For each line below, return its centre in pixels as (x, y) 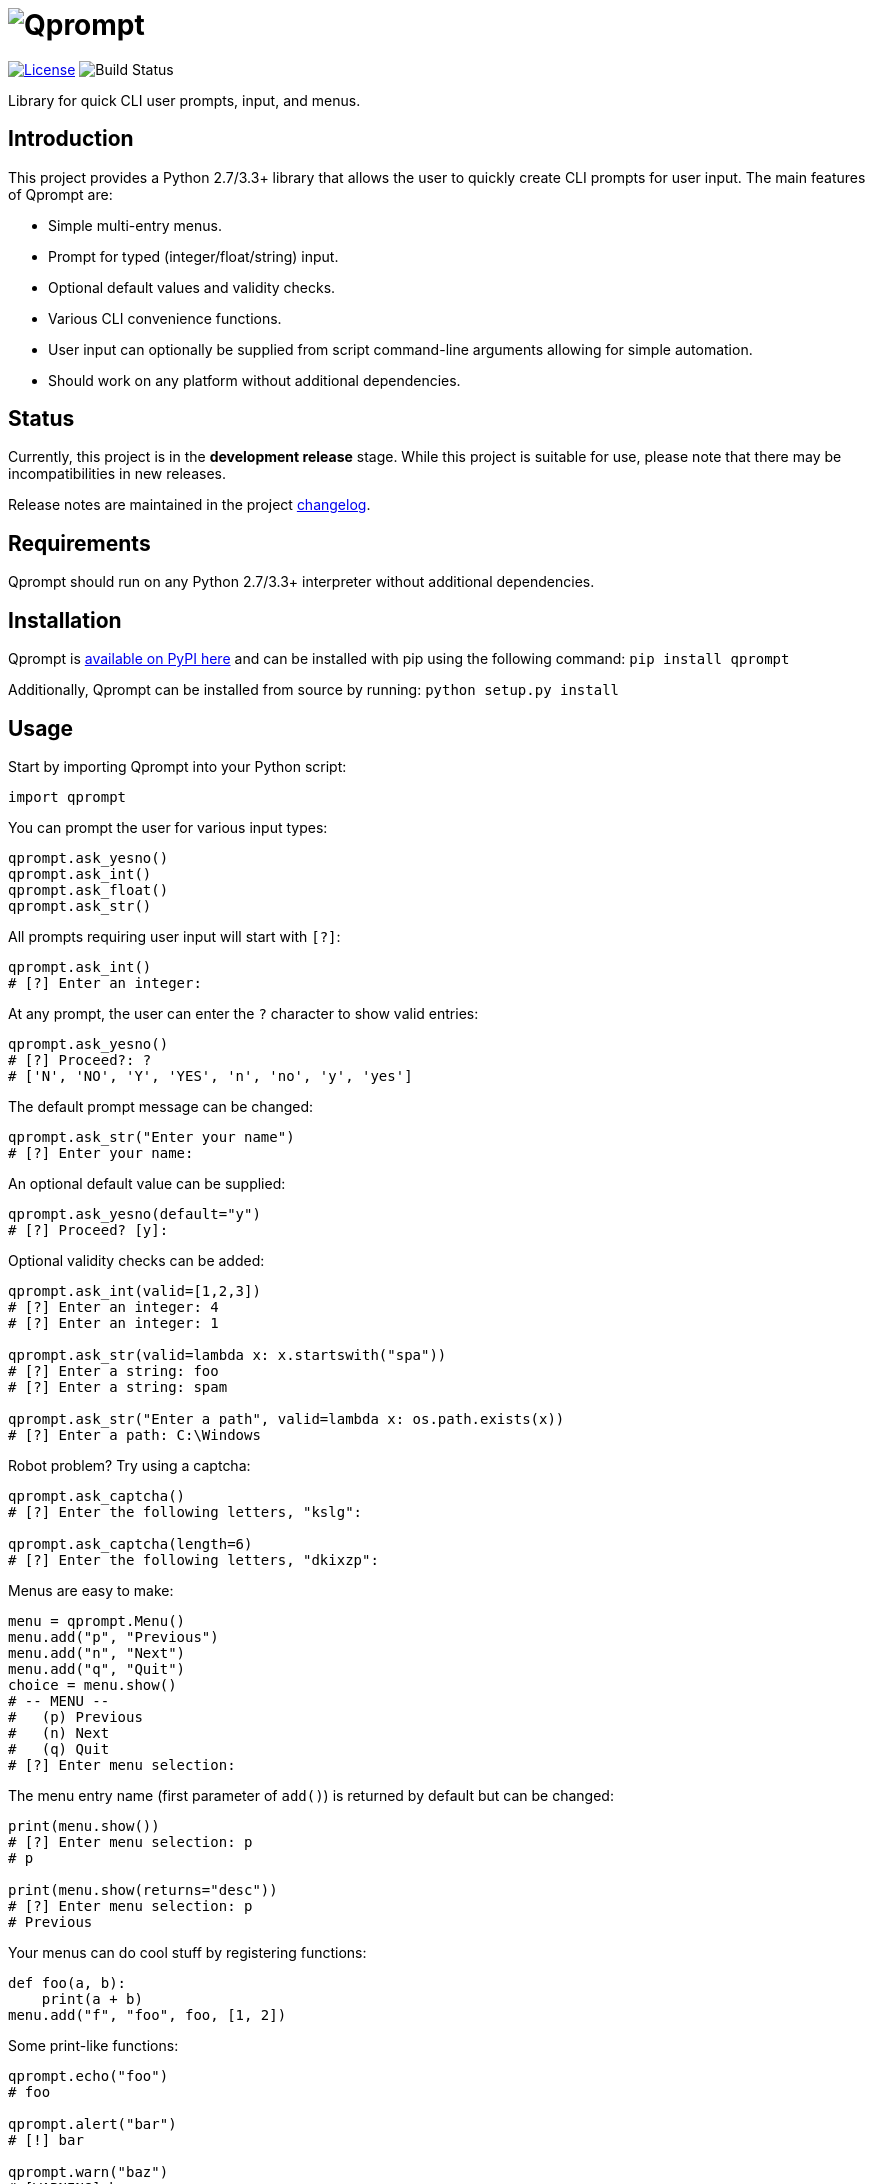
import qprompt (67, 796)
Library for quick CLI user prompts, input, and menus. (184, 100)
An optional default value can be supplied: (147, 1183)
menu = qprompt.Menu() (97, 1620)
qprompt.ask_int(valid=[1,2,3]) (134, 1290)
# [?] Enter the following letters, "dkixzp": (193, 1559)
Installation (65, 620)
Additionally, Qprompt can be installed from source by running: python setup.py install (314, 690)
